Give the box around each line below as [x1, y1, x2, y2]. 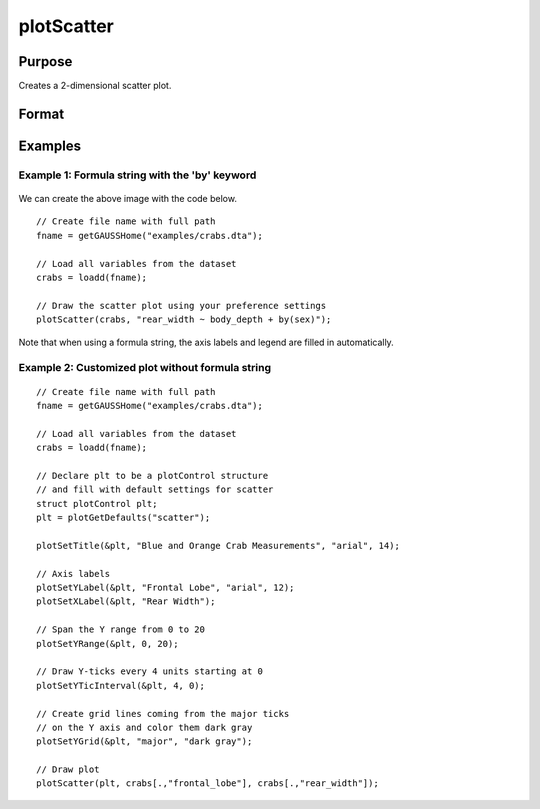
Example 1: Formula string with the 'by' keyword [18, 168, 257, 182]
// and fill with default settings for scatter [36, 484, 274, 495]
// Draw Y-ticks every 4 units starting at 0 [36, 666, 264, 677]
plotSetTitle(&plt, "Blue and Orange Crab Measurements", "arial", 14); [36, 540, 400, 551]
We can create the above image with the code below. [18, 193, 237, 205]
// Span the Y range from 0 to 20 [36, 624, 205, 635]
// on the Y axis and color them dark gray [36, 721, 253, 733]
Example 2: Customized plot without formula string [18, 361, 272, 375]
